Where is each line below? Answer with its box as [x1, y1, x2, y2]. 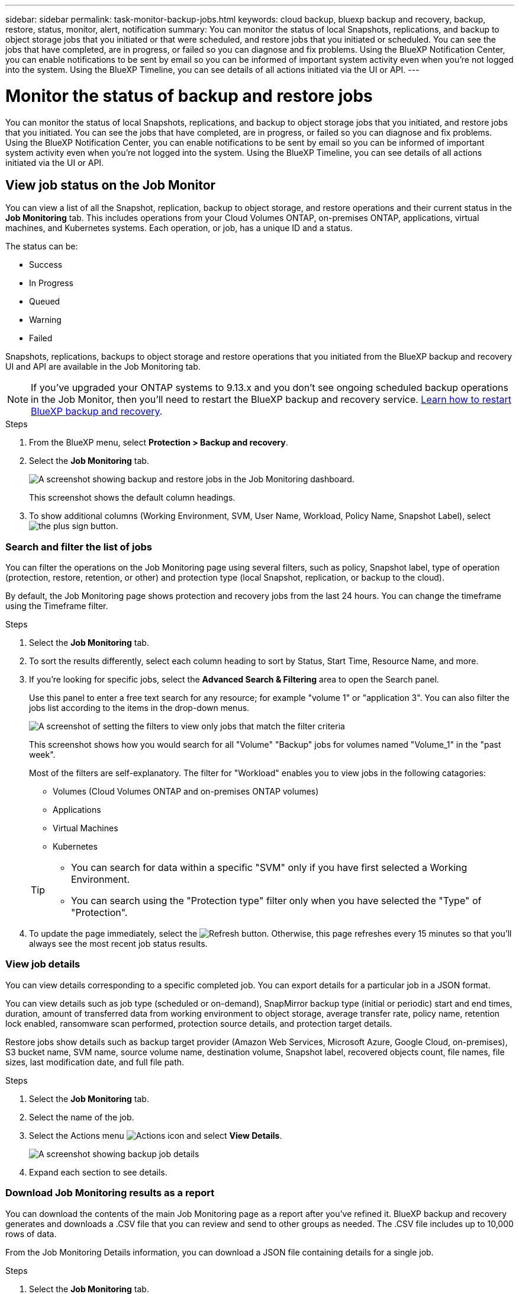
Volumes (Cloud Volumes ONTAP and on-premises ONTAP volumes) [53, 786, 319, 797]
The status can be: [5, 241, 78, 252]
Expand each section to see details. [29, 1167, 167, 1177]
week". [29, 750, 56, 760]
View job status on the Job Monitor [5, 177, 216, 193]
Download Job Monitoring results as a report [5, 1187, 215, 1199]
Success [29, 260, 63, 270]
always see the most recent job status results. [29, 939, 208, 949]
